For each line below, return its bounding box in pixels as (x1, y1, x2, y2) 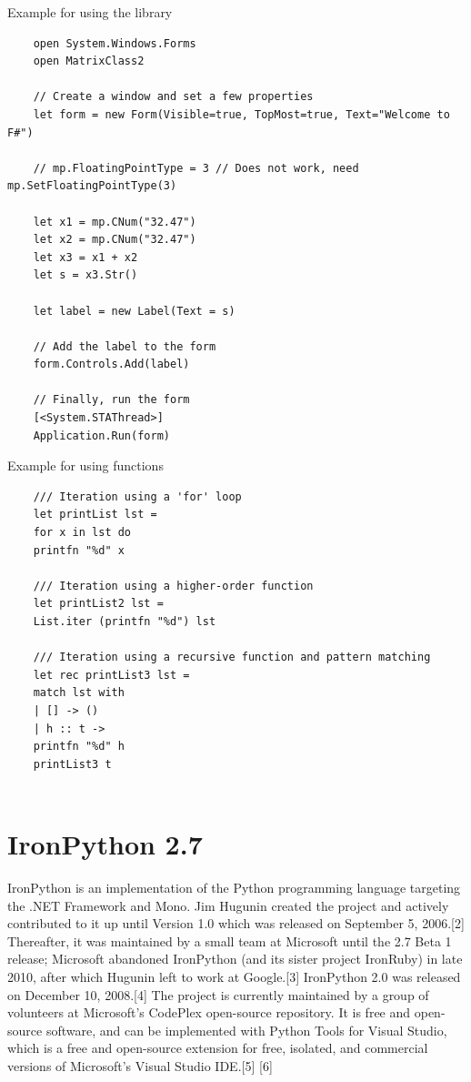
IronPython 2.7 (7, 825, 203, 863)
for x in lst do (33, 526, 132, 540)
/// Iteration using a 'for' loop (33, 490, 242, 503)
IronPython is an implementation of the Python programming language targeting (7, 878, 461, 897)
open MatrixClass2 (33, 55, 145, 68)
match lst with (33, 686, 125, 700)
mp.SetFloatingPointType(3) (7, 179, 177, 193)
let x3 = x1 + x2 (33, 250, 138, 264)
